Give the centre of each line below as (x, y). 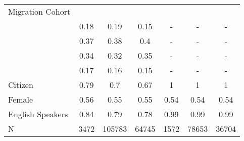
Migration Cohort (39, 11)
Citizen (21, 85)
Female (21, 99)
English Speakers (38, 114)
